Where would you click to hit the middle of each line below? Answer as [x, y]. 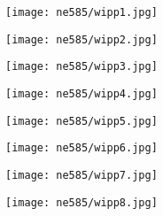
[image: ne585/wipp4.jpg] [81, 93]
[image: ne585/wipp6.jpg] [81, 148]
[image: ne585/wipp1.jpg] [81, 12]
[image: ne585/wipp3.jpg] [81, 67]
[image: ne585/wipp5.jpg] [81, 121]
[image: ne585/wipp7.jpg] [81, 175]
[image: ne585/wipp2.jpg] [81, 39]
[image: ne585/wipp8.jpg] [81, 202]
